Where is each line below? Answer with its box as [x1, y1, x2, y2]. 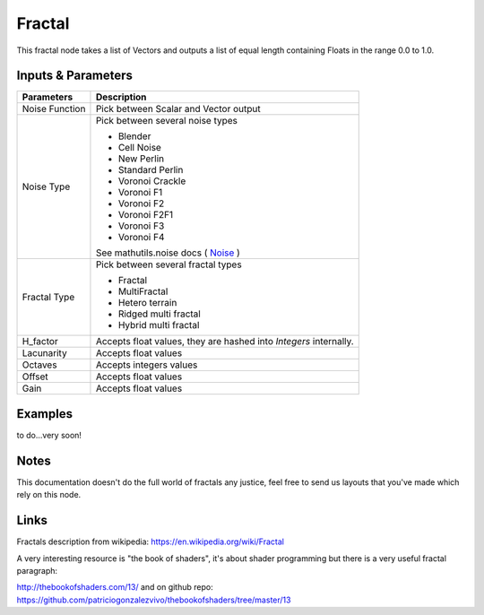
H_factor [22, 335, 58, 348]
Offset [22, 370, 48, 383]
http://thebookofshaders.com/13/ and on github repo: [16, 582, 214, 593]
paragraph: [16, 565, 58, 576]
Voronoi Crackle [117, 175, 186, 187]
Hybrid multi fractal [117, 319, 200, 332]
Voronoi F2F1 [117, 209, 174, 221]
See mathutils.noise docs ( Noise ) [95, 247, 241, 259]
